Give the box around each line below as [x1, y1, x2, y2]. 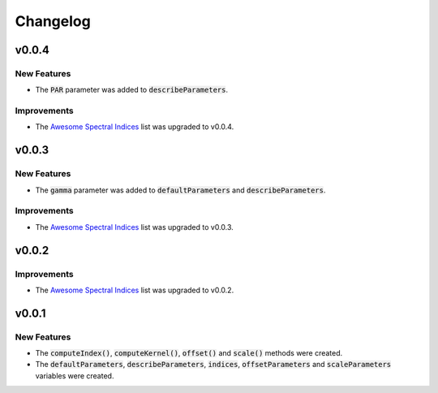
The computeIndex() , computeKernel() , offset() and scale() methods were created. [35, 348, 343, 358]
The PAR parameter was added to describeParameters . [35, 85, 229, 95]
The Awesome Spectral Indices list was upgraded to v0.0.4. [35, 122, 234, 132]
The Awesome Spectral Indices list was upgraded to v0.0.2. [35, 285, 234, 295]
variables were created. [35, 370, 114, 381]
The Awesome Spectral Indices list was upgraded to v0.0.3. [35, 222, 234, 231]
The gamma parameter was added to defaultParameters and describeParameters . [35, 185, 326, 195]
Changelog [15, 12, 91, 30]
